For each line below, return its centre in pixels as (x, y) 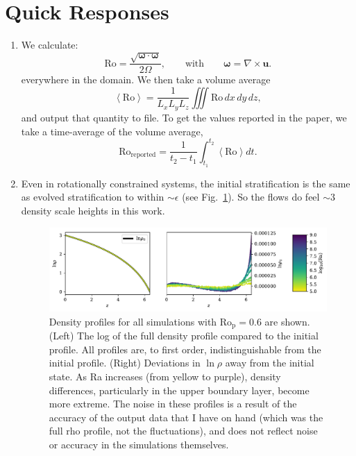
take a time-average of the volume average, (112, 131)
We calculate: (50, 45)
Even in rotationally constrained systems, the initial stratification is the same (186, 183)
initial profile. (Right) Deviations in (125, 363)
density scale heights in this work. (93, 211)
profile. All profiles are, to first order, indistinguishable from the (185, 349)
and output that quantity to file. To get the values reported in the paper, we (184, 117)
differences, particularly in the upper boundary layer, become (179, 390)
